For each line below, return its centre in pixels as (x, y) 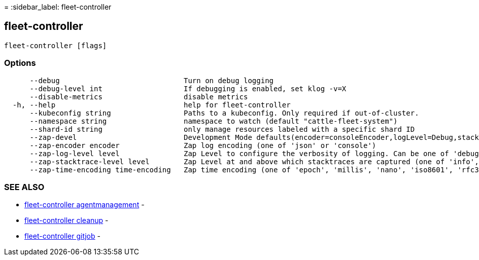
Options (20, 63)
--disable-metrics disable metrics (139, 97)
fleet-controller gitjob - (62, 236)
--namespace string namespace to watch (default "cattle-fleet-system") (214, 121)
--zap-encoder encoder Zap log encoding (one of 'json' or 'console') (203, 145)
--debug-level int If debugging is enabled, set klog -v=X (188, 88)
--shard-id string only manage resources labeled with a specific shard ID (222, 129)
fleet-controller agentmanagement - (84, 205)
